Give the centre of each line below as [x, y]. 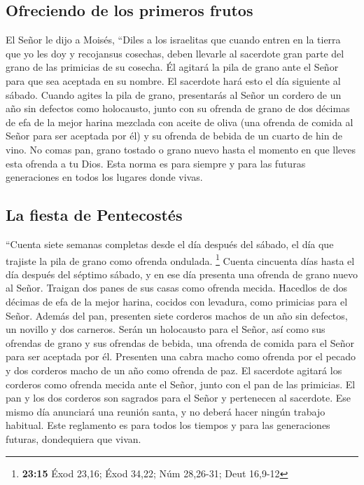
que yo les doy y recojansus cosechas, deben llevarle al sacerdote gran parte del [175, 53]
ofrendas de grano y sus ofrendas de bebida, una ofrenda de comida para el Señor [180, 342]
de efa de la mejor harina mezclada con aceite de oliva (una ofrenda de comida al [180, 122]
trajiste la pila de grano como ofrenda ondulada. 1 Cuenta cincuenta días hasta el [180, 259]
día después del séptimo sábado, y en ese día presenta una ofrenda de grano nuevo [182, 274]
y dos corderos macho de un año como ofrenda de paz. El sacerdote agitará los [174, 370]
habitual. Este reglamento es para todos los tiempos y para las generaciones [168, 425]
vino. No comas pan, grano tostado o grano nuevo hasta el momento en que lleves [181, 149]
